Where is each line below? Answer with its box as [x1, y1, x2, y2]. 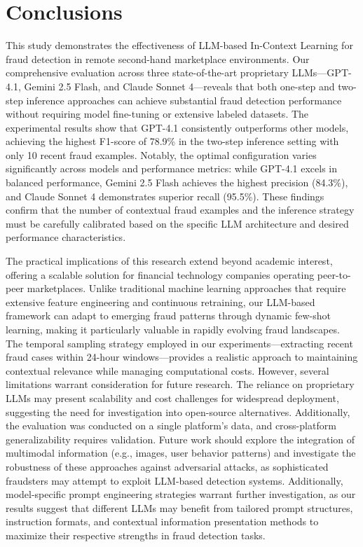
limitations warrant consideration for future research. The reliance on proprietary [6, 377, 355, 392]
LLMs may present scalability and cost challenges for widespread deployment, [6, 390, 339, 405]
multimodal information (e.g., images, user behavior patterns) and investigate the [6, 445, 356, 460]
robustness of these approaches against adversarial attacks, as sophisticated [6, 459, 329, 473]
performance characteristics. [6, 230, 126, 244]
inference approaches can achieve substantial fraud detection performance [26, 92, 342, 107]
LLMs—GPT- [292, 65, 352, 80]
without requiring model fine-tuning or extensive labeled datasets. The [6, 106, 309, 121]
